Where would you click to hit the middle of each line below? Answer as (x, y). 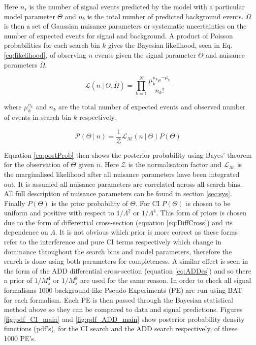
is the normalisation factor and (175, 164)
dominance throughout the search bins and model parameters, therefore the (118, 251)
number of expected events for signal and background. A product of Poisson (119, 35)
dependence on (26, 232)
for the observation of (36, 164)
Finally (15, 203)
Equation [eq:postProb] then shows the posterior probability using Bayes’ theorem (128, 155)
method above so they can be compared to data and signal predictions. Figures (123, 309)
